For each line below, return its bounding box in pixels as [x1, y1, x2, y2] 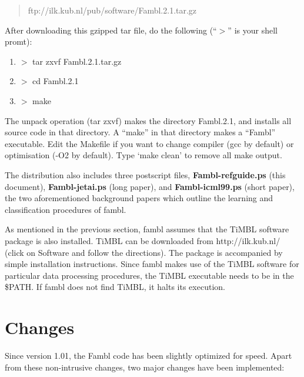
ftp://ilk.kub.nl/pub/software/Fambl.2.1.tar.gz [28, 4, 197, 16]
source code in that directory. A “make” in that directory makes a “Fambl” [5, 126, 276, 138]
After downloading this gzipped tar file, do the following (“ [5, 24, 217, 36]
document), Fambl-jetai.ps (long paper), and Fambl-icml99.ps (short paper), [5, 180, 295, 192]
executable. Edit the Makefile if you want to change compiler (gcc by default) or [5, 137, 294, 149]
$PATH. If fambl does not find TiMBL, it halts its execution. [5, 281, 225, 293]
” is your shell [228, 24, 278, 36]
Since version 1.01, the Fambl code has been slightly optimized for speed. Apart [5, 349, 292, 361]
